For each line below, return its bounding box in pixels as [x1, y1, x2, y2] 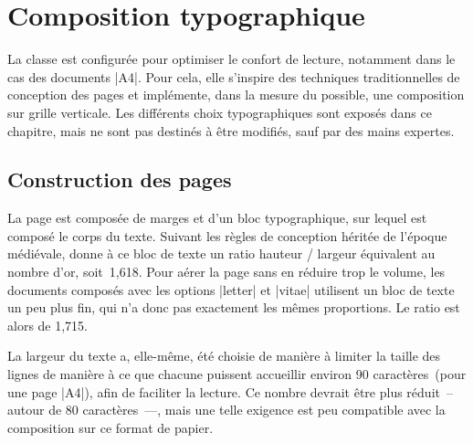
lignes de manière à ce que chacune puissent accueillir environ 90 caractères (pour [7, 364, 467, 384]
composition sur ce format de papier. [7, 417, 214, 437]
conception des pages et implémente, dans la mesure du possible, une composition [7, 85, 465, 104]
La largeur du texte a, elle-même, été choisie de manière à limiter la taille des [7, 346, 441, 365]
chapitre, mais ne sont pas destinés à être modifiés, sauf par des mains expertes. [7, 121, 455, 140]
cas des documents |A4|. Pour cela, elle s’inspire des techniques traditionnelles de [7, 67, 460, 86]
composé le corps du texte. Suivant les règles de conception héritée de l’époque [7, 226, 447, 245]
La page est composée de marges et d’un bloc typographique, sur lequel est [7, 208, 427, 227]
